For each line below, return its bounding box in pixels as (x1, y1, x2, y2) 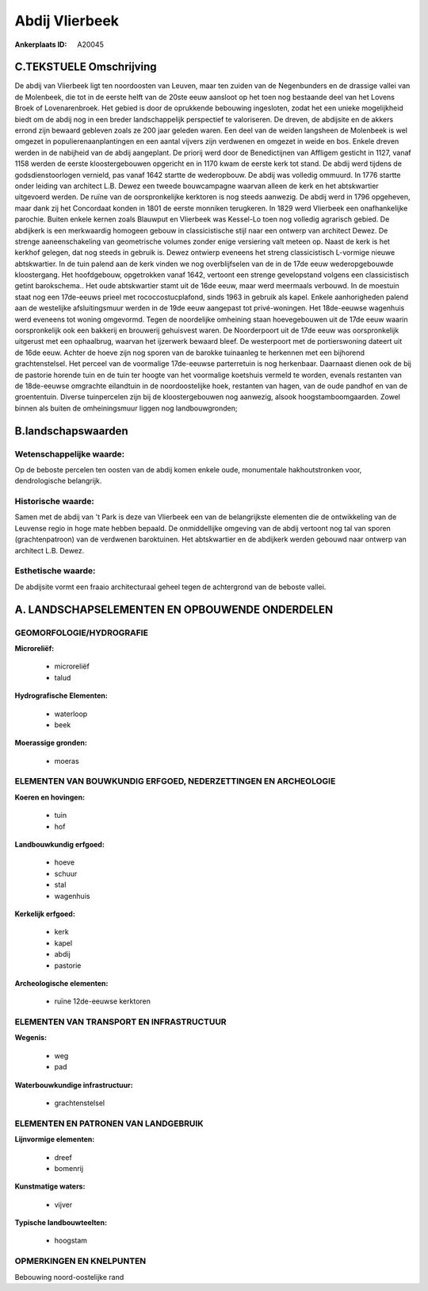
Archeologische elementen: (14, 978, 109, 988)
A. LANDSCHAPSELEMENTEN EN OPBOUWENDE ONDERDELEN (14, 603, 334, 616)
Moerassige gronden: (14, 738, 87, 748)
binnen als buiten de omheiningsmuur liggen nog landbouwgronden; (14, 403, 238, 413)
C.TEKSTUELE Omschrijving (14, 60, 158, 74)
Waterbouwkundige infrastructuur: (14, 1080, 134, 1089)
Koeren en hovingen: (14, 792, 86, 802)
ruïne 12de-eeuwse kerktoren (54, 996, 151, 1006)
